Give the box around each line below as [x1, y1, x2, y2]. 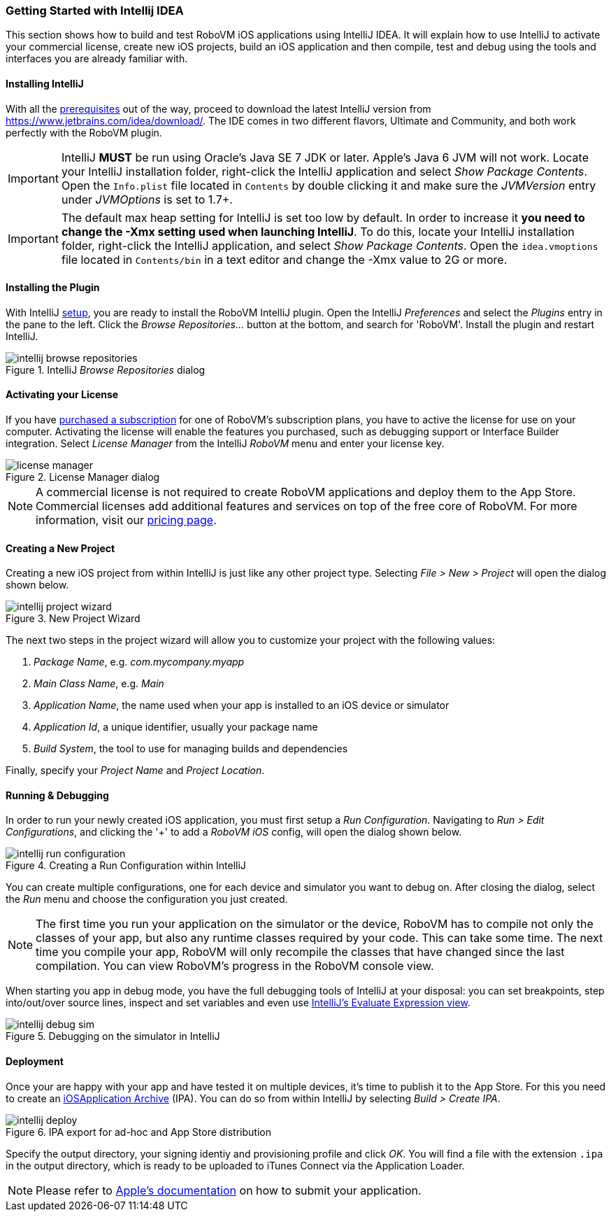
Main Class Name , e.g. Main [34, 677, 164, 690]
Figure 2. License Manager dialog [6, 471, 160, 484]
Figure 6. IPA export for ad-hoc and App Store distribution [6, 1125, 271, 1138]
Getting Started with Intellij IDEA [6, 3, 184, 17]
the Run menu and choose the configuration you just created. [6, 893, 288, 906]
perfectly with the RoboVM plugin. [6, 126, 162, 139]
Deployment [6, 1055, 64, 1068]
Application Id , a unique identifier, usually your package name [34, 721, 318, 733]
